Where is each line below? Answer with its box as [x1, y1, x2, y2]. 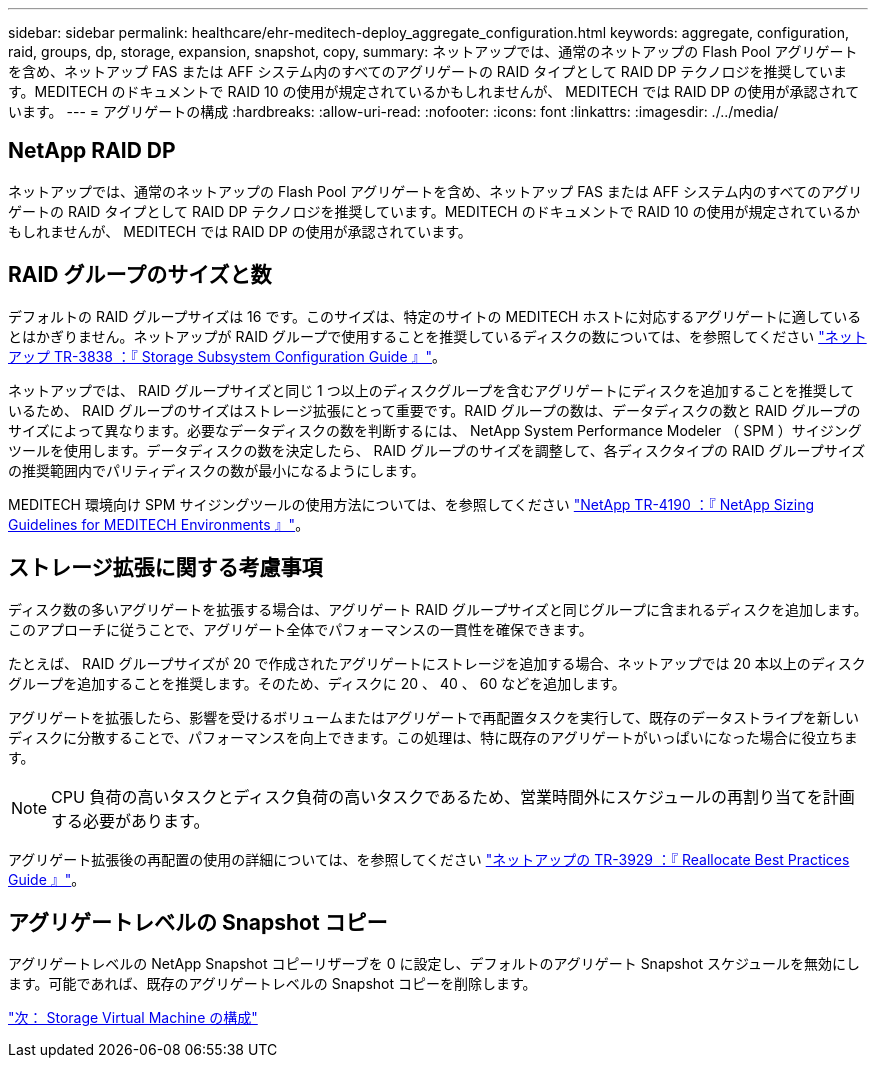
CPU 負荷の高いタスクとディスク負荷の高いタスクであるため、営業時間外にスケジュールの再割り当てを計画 [51, 786, 855, 807]
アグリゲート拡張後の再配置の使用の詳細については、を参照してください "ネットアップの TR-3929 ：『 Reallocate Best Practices [8, 850, 850, 868]
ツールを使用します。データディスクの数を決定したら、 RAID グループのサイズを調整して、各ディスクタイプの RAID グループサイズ [8, 441, 866, 459]
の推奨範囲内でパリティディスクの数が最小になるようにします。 [8, 461, 425, 479]
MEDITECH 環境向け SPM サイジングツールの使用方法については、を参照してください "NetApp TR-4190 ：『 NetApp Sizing [8, 495, 815, 513]
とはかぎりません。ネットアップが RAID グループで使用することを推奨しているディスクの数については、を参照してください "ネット [8, 327, 867, 345]
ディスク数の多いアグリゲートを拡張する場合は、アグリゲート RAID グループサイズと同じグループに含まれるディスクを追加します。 [8, 600, 868, 618]
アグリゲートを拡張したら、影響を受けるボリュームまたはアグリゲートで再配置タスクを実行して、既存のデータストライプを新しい [8, 708, 860, 726]
